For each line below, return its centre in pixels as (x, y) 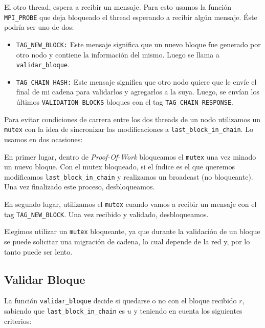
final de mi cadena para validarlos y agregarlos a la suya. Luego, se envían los (138, 92)
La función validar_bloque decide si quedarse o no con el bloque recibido (120, 301)
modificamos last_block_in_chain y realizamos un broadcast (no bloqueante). (129, 176)
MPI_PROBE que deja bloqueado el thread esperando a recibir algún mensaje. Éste (131, 17)
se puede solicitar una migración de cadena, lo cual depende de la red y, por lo (127, 241)
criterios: (18, 321)
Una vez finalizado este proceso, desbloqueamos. (80, 187)
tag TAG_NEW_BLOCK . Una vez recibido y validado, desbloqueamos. (106, 214)
